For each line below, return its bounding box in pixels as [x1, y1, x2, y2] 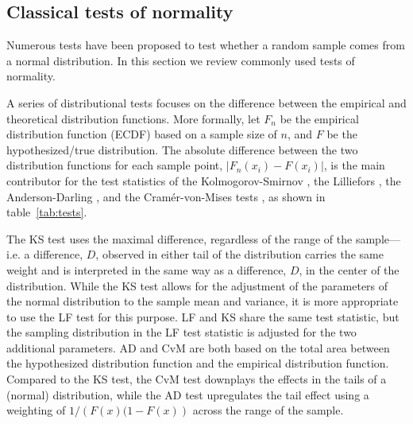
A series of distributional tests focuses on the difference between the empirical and [6, 94, 407, 111]
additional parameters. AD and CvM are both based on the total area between [6, 339, 390, 356]
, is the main [323, 157, 385, 173]
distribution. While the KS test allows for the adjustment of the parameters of [6, 277, 388, 294]
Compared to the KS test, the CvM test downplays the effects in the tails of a [6, 371, 387, 387]
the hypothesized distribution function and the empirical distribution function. [6, 355, 389, 371]
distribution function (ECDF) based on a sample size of [6, 126, 277, 142]
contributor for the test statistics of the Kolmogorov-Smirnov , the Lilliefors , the [6, 172, 401, 189]
